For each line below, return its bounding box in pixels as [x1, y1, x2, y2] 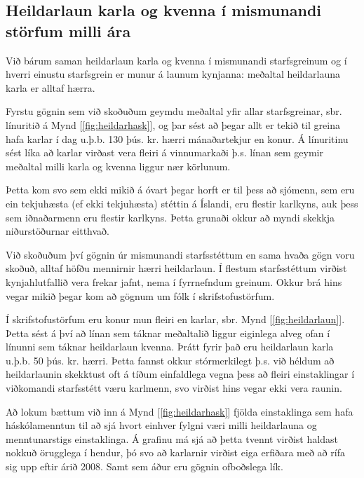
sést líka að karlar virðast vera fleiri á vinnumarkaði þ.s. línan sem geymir [6, 145, 323, 160]
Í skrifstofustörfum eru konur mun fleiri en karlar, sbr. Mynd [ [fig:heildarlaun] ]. [6, 312, 345, 327]
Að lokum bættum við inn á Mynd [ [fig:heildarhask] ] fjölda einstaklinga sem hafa [6, 404, 353, 418]
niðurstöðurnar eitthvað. [6, 224, 110, 238]
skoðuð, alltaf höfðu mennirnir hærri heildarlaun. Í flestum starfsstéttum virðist [6, 261, 347, 275]
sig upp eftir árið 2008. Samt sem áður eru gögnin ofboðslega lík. [6, 459, 283, 474]
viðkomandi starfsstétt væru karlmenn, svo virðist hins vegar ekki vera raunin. [6, 381, 342, 395]
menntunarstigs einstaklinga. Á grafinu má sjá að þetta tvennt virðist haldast [6, 431, 338, 446]
